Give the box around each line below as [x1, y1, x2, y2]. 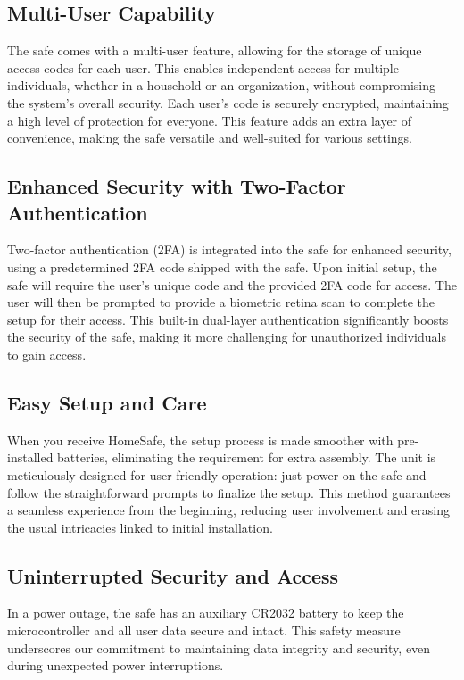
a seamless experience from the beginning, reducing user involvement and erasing [7, 501, 451, 519]
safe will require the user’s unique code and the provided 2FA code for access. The [7, 275, 457, 294]
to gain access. [7, 344, 87, 363]
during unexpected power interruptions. [7, 656, 224, 675]
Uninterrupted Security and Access [7, 561, 339, 589]
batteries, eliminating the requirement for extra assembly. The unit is [57, 448, 436, 467]
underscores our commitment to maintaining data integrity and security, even [7, 638, 431, 657]
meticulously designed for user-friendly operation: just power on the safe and [7, 465, 427, 484]
